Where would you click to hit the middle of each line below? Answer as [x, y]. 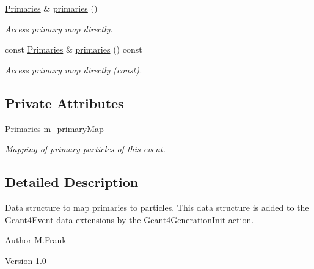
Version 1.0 [26, 260]
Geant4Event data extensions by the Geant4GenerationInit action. [130, 219]
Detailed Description [72, 182]
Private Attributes [64, 102]
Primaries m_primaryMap [54, 128]
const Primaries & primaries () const [74, 49]
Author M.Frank [36, 240]
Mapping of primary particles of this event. [85, 149]
